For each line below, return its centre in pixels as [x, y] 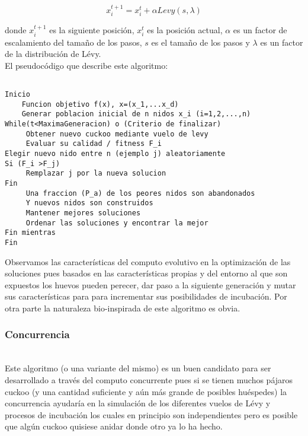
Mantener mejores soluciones [83, 213]
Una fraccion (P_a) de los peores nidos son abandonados [140, 193]
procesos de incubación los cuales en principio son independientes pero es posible [151, 414]
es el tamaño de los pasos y [200, 42]
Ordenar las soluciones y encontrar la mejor [117, 223]
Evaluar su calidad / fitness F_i [94, 144]
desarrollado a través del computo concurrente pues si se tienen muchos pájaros [149, 379]
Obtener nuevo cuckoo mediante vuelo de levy [117, 134]
